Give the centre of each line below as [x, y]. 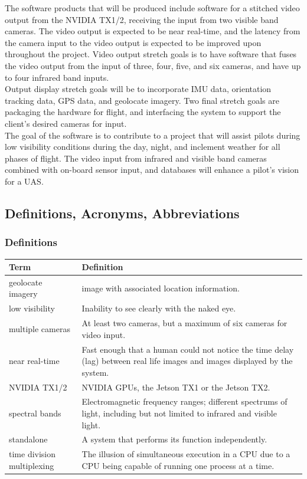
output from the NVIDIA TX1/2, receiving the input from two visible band [142, 19]
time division [32, 454]
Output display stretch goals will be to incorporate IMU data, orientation [138, 89]
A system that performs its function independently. [174, 439]
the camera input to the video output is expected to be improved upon [133, 42]
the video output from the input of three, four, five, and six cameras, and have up [153, 65]
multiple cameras [40, 328]
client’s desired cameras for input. [66, 123]
